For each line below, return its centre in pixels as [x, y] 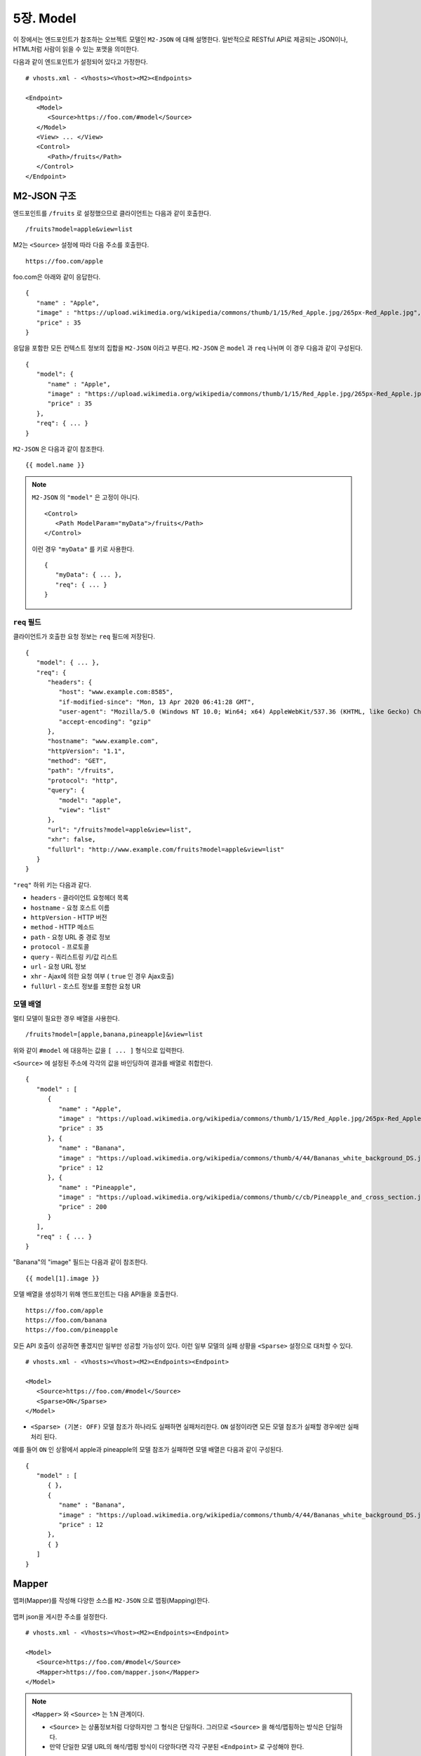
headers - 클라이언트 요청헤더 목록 [80, 898]
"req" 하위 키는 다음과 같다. [52, 884]
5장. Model [45, 18]
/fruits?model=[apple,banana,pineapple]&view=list [114, 1035]
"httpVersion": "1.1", [86, 751]
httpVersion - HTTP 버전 [69, 917]
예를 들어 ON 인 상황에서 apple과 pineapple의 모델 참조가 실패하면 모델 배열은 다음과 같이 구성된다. [148, 1450]
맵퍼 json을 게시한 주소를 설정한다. [60, 1616]
